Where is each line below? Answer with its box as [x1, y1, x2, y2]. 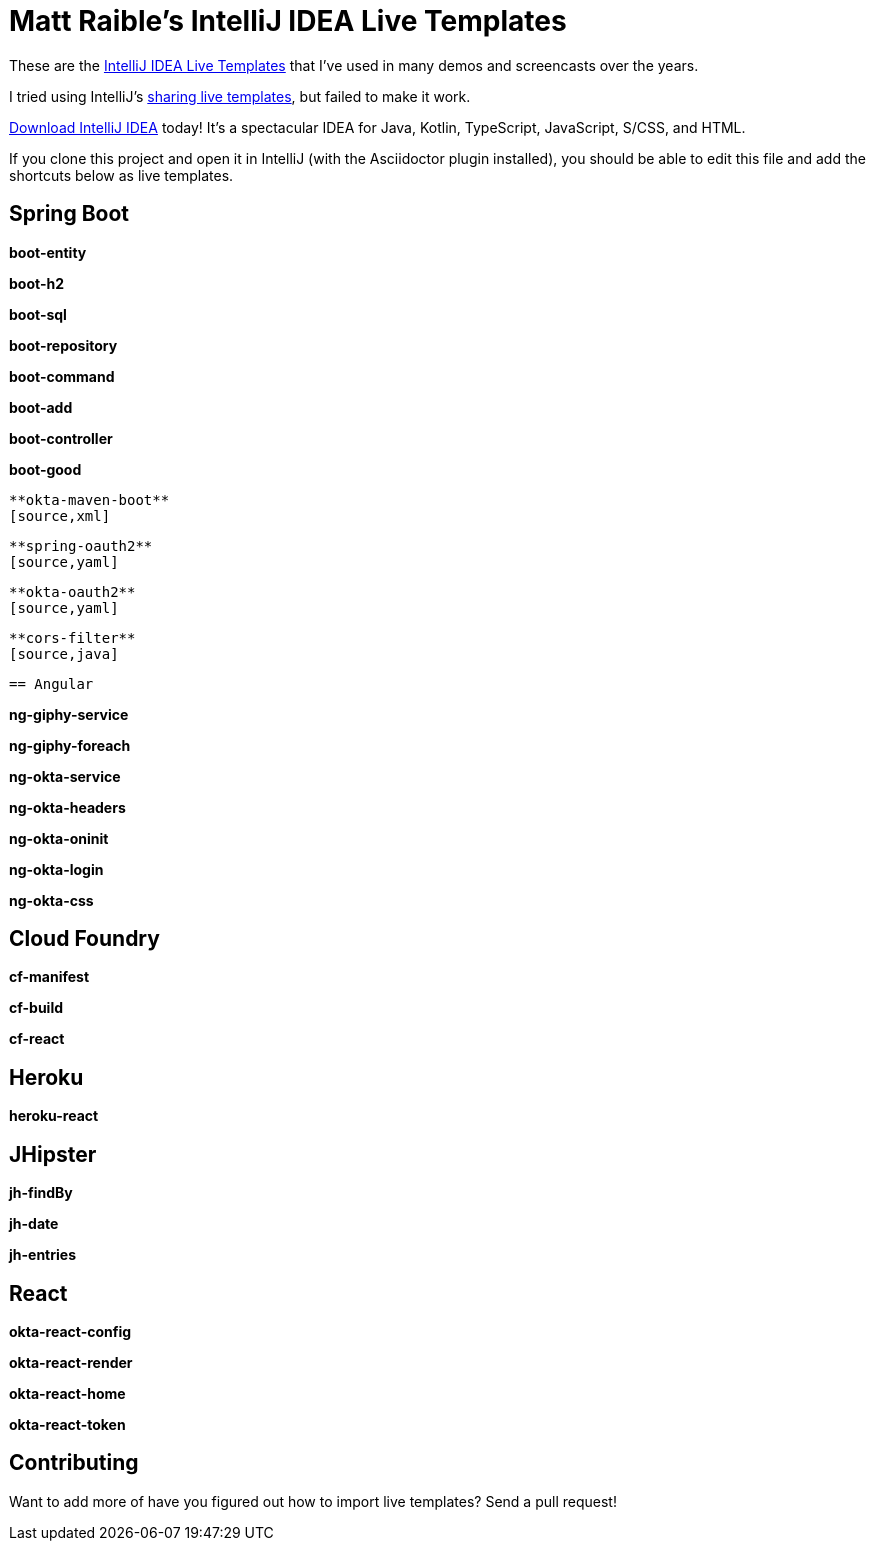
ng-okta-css [9, 891, 94, 909]
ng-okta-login [9, 860, 104, 878]
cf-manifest [9, 968, 90, 986]
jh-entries [9, 1246, 76, 1264]
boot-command [9, 367, 115, 385]
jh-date [9, 1215, 59, 1233]
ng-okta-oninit [9, 829, 109, 847]
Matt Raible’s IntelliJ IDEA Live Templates [9, 4, 567, 38]
